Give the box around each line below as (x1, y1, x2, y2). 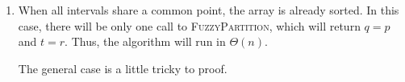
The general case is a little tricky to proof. (18, 59, 228, 76)
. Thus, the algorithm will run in (65, 33, 226, 50)
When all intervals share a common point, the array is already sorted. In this (18, 2, 399, 18)
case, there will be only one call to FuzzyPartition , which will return (18, 17, 361, 34)
